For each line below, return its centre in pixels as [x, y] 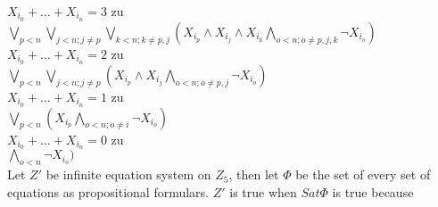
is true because [373, 191]
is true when [263, 191]
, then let [254, 174]
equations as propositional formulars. [108, 191]
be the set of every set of [363, 174]
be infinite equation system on [128, 174]
